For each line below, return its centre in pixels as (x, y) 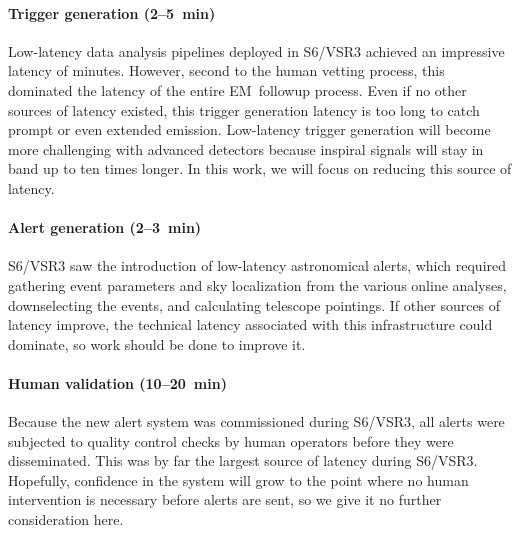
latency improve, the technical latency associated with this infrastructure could (250, 324)
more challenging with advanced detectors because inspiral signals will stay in (246, 148)
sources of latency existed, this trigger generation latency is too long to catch (244, 109)
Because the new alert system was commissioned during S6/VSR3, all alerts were (256, 421)
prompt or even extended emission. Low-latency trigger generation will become (249, 129)
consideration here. (66, 519)
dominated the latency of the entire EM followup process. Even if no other (237, 89)
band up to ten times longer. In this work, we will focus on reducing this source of (260, 168)
